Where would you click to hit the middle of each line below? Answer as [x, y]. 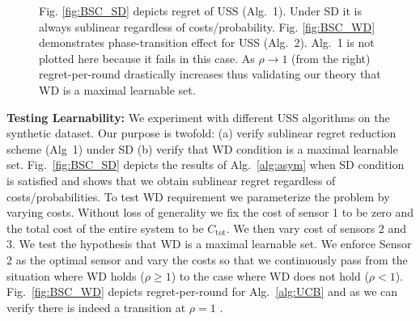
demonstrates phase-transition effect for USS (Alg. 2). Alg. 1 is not [207, 42]
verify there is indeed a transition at [96, 307]
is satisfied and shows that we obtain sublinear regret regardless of [171, 180]
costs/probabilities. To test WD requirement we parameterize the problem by [198, 196]
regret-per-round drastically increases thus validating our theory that [210, 74]
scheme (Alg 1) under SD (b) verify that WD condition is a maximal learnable [202, 148]
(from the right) [331, 58]
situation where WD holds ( [76, 275]
